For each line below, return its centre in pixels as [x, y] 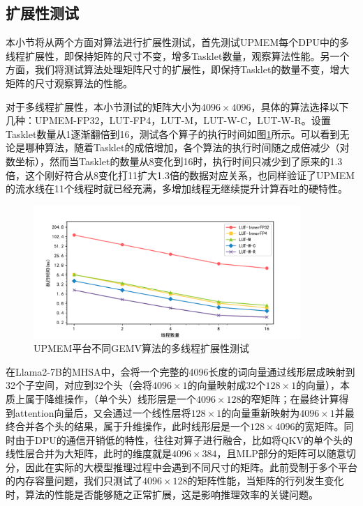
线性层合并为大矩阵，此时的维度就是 [89, 453]
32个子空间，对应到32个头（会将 [79, 385]
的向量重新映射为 [261, 412]
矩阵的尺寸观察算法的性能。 [69, 83]
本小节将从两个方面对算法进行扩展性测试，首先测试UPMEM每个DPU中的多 [177, 42]
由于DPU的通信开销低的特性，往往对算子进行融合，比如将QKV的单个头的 [184, 439]
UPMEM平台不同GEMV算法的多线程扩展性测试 [142, 348]
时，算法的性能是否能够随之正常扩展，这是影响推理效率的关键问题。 [162, 495]
